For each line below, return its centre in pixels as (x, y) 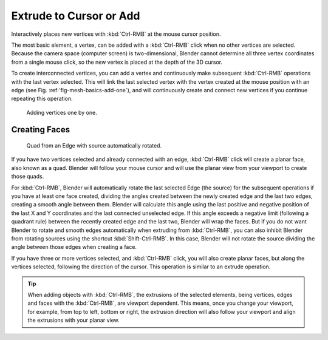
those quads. (28, 177)
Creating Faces (40, 130)
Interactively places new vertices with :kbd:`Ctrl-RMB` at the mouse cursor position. (116, 34)
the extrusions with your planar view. (73, 320)
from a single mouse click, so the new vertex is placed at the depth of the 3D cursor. (117, 62)
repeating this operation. (42, 99)
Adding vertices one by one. (62, 112)
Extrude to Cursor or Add (76, 16)
